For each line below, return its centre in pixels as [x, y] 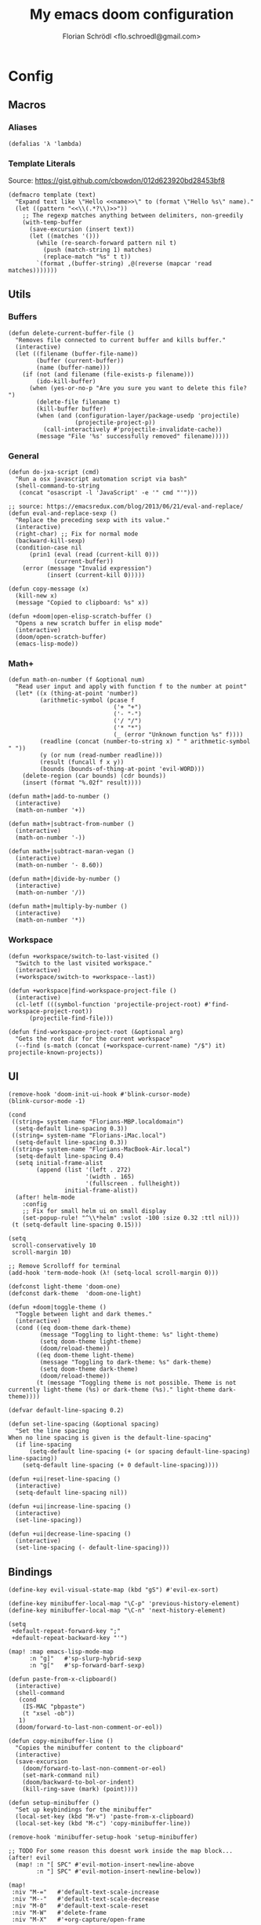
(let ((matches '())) [64, 236]
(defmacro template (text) [52, 195]
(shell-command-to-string [58, 486]
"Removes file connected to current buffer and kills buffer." [120, 340]
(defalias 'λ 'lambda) [45, 144]
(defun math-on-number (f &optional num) [77, 680]
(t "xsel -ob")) [49, 1714]
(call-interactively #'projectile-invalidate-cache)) [132, 429]
